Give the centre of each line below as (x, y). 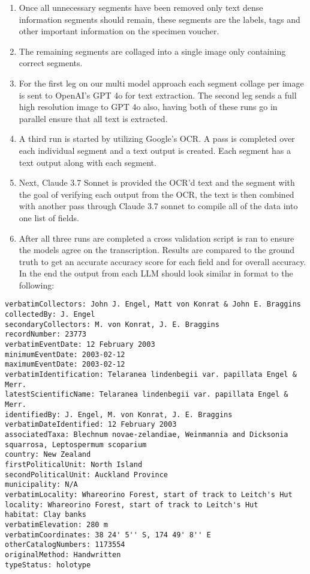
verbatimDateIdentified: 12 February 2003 (91, 425)
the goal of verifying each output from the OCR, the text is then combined (156, 194)
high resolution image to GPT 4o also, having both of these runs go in (148, 107)
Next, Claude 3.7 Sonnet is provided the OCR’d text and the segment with (157, 182)
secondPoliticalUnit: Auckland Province (87, 475)
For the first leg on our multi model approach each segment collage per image (161, 83)
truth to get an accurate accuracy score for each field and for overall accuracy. (162, 261)
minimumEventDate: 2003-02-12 (65, 354)
